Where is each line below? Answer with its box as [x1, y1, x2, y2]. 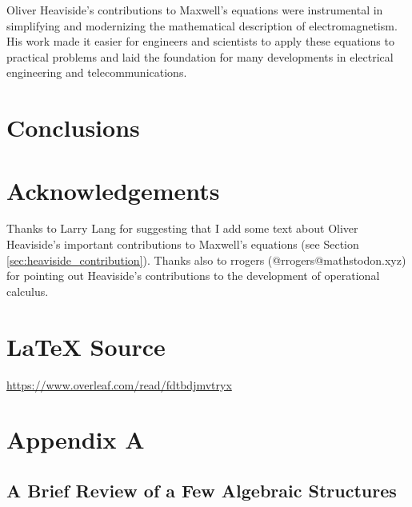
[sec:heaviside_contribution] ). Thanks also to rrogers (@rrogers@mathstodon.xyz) [6, 251, 406, 268]
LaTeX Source [6, 329, 166, 362]
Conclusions [6, 111, 140, 144]
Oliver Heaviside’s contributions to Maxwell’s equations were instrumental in [6, 2, 383, 18]
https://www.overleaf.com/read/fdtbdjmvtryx [6, 376, 232, 393]
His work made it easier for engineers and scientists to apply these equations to [6, 33, 394, 50]
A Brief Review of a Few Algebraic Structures [6, 477, 397, 502]
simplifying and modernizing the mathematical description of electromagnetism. [6, 17, 398, 34]
